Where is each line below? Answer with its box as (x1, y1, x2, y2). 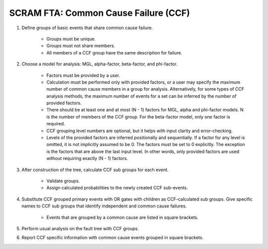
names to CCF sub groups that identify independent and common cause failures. (21, 203, 187, 209)
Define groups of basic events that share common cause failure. (21, 25, 153, 31)
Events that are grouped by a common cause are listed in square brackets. (46, 214, 199, 220)
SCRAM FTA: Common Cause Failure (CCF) (9, 7, 191, 18)
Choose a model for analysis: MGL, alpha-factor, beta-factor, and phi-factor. (21, 61, 178, 67)
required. (46, 121, 66, 127)
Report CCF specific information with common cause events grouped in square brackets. (21, 235, 203, 241)
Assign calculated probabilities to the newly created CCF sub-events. (46, 185, 188, 191)
